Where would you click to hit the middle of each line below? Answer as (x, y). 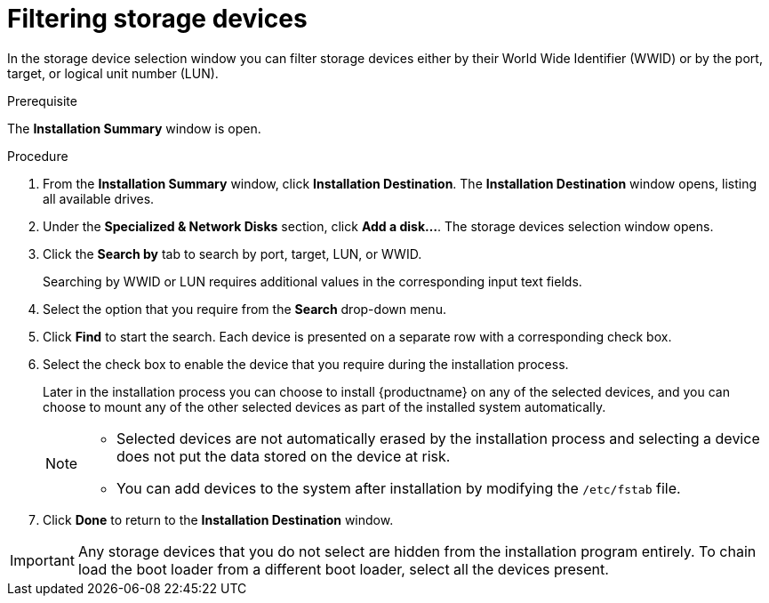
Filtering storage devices (157, 19)
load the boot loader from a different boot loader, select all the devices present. (343, 569)
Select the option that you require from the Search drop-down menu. (244, 309)
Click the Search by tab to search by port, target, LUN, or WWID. (232, 253)
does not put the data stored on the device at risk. (284, 456)
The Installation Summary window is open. (134, 128)
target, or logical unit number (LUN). (113, 73)
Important (42, 560)
